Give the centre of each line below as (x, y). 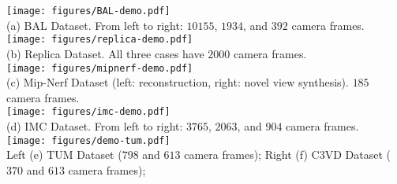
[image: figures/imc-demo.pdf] (88, 112)
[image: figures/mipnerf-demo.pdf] (100, 68)
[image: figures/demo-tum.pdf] (88, 140)
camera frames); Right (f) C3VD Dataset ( (287, 155)
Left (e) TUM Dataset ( (64, 155)
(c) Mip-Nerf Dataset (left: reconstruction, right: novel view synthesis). (178, 82)
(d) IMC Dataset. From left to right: (95, 126)
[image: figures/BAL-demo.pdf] (88, 11)
